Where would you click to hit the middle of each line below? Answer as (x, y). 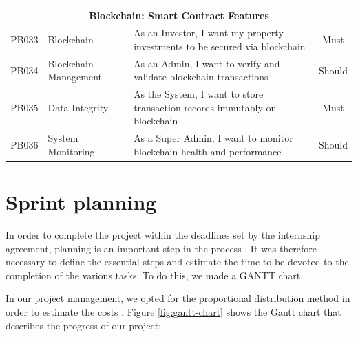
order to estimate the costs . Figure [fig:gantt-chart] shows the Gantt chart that (173, 312)
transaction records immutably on (205, 107)
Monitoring (71, 151)
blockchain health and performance (208, 151)
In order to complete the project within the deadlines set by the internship (163, 235)
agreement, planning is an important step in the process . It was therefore (161, 248)
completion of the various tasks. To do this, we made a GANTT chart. (155, 275)
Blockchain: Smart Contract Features (179, 15)
